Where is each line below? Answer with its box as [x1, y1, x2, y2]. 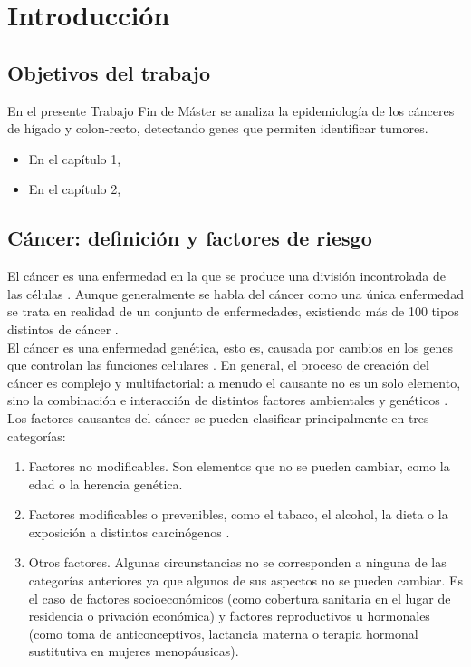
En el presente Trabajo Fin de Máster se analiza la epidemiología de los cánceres [7, 101, 455, 120]
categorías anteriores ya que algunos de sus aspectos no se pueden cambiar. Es [28, 571, 464, 590]
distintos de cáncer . [7, 319, 119, 338]
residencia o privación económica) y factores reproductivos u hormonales [28, 606, 430, 625]
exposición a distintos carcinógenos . [28, 522, 230, 541]
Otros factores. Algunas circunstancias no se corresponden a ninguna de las [28, 553, 447, 572]
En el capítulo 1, [28, 149, 121, 168]
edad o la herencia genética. [28, 474, 183, 493]
